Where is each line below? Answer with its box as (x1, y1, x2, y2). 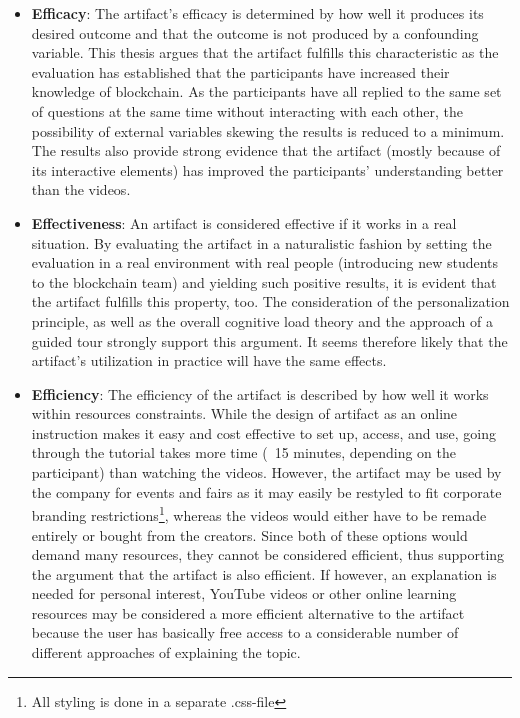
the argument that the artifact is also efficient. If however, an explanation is (31, 563, 497, 584)
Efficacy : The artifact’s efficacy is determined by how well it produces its (31, 3, 484, 23)
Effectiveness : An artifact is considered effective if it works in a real (31, 212, 457, 233)
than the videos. (31, 179, 131, 200)
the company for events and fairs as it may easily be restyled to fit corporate (31, 481, 502, 502)
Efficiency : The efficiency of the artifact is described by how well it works (31, 383, 489, 404)
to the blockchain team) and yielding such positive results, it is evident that (31, 271, 497, 292)
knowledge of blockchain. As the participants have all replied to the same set (31, 81, 502, 102)
